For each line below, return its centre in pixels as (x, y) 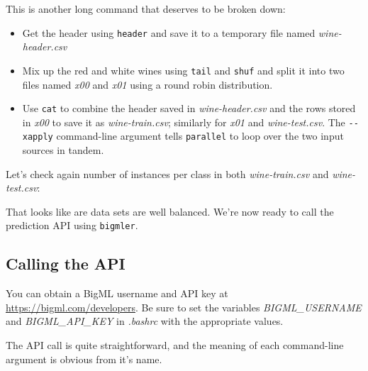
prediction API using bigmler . (72, 225)
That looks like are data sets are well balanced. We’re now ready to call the (170, 211)
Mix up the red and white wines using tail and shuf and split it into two (183, 70)
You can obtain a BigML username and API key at (117, 293)
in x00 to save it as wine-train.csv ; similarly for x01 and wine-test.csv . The (184, 122)
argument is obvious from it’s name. (84, 359)
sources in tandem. (63, 150)
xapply (38, 137)
